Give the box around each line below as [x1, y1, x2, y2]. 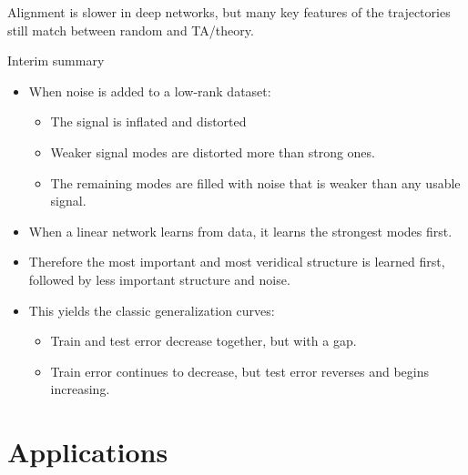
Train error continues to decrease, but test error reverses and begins [50, 361, 429, 380]
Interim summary [7, 51, 105, 70]
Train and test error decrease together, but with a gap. [50, 331, 357, 350]
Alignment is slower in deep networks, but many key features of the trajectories [7, 3, 451, 21]
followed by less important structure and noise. [28, 269, 290, 288]
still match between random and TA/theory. [7, 20, 254, 39]
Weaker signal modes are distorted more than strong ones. [50, 142, 375, 161]
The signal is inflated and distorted [50, 112, 247, 131]
